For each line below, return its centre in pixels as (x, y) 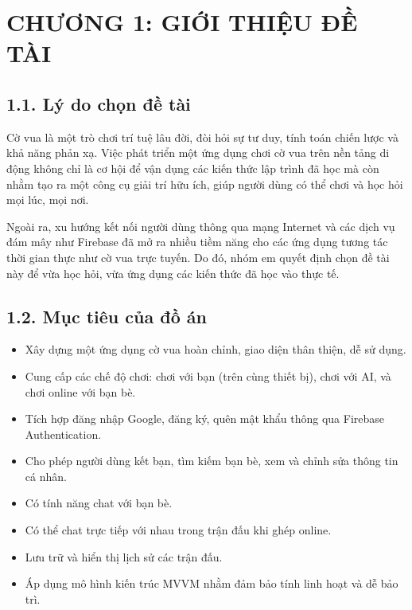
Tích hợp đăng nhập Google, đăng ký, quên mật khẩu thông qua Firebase (204, 418)
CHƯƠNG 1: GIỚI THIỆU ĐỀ (182, 22)
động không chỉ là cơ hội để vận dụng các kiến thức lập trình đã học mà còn (193, 168)
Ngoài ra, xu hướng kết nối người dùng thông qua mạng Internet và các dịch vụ (201, 226)
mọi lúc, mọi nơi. (48, 199)
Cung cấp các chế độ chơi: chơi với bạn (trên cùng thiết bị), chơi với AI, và (208, 375)
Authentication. (63, 434)
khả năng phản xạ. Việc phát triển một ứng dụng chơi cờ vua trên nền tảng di (198, 152)
